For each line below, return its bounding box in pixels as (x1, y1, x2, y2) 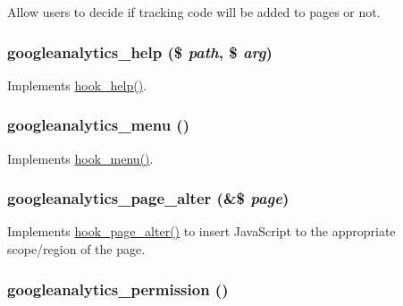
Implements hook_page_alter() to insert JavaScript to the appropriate (7, 222, 396, 241)
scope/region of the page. (7, 240, 146, 259)
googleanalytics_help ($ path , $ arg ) (7, 40, 273, 63)
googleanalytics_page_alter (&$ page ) (7, 187, 290, 209)
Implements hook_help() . (7, 75, 147, 94)
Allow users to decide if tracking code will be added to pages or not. (7, 3, 381, 21)
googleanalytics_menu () (7, 114, 189, 136)
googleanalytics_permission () (7, 277, 229, 300)
